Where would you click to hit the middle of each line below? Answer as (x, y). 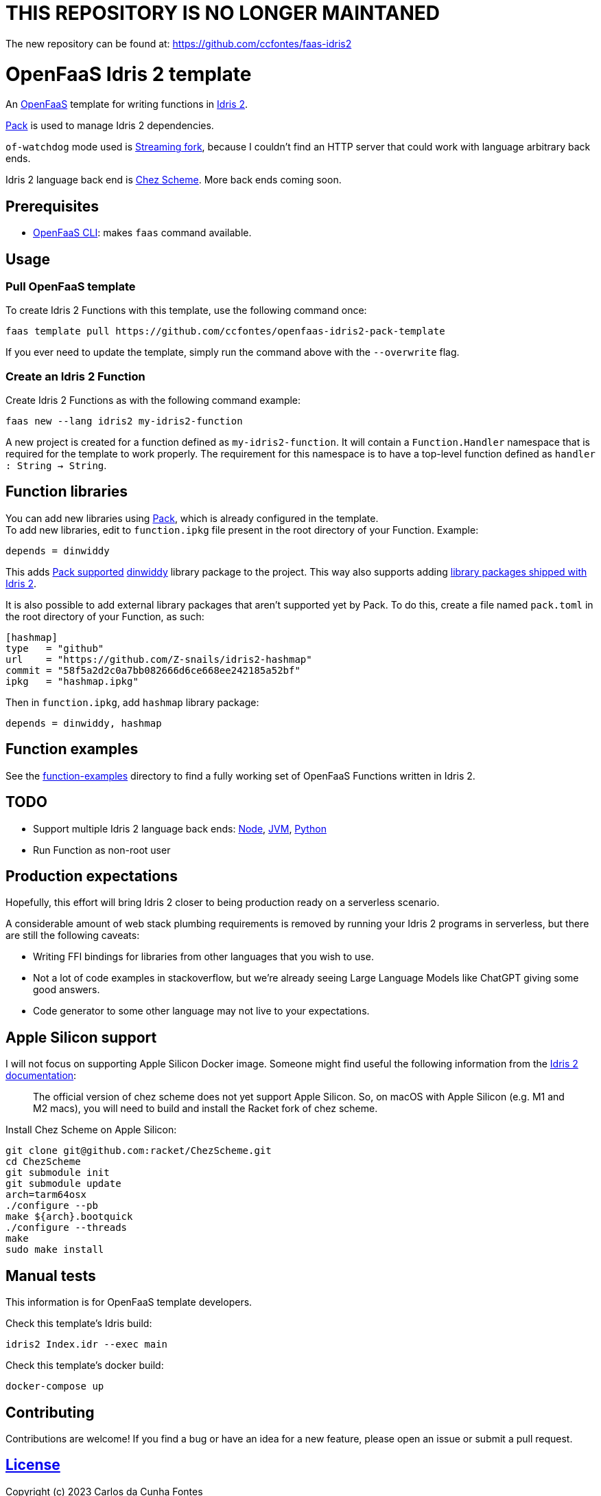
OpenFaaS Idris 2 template (129, 74)
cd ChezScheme (43, 1162)
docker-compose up (55, 1386)
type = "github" (55, 648)
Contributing (50, 1412)
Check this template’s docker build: (85, 1365)
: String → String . (56, 466)
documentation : (41, 1076)
